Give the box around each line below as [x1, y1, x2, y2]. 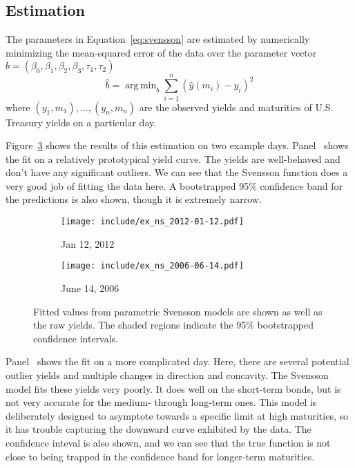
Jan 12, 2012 [61, 236, 115, 251]
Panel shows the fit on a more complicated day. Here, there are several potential [6, 354, 349, 369]
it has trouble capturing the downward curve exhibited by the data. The [6, 422, 311, 436]
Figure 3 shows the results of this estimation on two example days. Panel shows [6, 138, 349, 153]
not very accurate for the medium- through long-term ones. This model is [6, 395, 317, 409]
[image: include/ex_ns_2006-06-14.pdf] [61, 261, 244, 271]
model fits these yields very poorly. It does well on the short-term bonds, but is [6, 381, 341, 396]
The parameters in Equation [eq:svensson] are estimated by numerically [6, 32, 310, 46]
